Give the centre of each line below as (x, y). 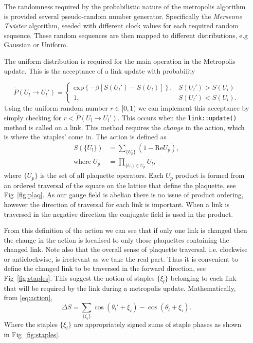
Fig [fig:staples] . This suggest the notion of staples (79, 278)
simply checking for (33, 117)
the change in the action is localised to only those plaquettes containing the (117, 239)
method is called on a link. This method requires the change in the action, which (124, 127)
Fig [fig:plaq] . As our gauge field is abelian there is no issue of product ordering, (124, 195)
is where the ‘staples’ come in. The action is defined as (85, 137)
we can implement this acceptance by (194, 108)
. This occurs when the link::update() (177, 117)
